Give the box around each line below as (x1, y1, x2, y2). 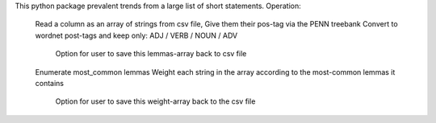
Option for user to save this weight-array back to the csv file (55, 96, 256, 106)
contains (35, 78, 65, 88)
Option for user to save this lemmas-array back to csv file (55, 49, 247, 59)
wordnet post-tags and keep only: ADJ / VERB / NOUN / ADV (35, 31, 238, 40)
